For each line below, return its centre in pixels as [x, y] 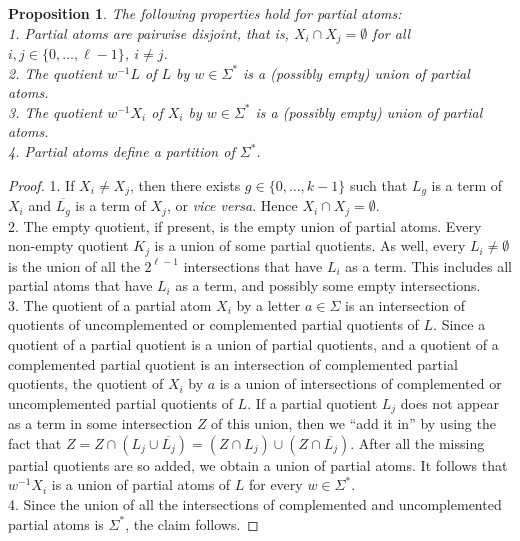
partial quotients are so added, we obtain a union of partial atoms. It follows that [258, 464]
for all [391, 32]
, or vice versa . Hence [232, 205]
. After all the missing [417, 442]
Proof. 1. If [41, 184]
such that [378, 184]
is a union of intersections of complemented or [360, 383]
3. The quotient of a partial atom [110, 304]
